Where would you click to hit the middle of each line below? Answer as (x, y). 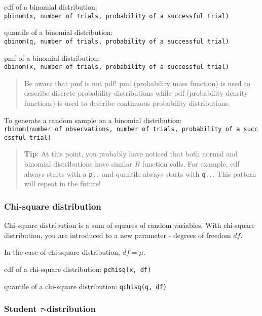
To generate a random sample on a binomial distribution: (93, 120)
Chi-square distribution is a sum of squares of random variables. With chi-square (129, 225)
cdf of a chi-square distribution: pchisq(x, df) (78, 269)
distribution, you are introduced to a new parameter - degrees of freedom (118, 235)
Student (21, 309)
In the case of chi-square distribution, (62, 252)
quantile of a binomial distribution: (59, 32)
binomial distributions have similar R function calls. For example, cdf (132, 164)
